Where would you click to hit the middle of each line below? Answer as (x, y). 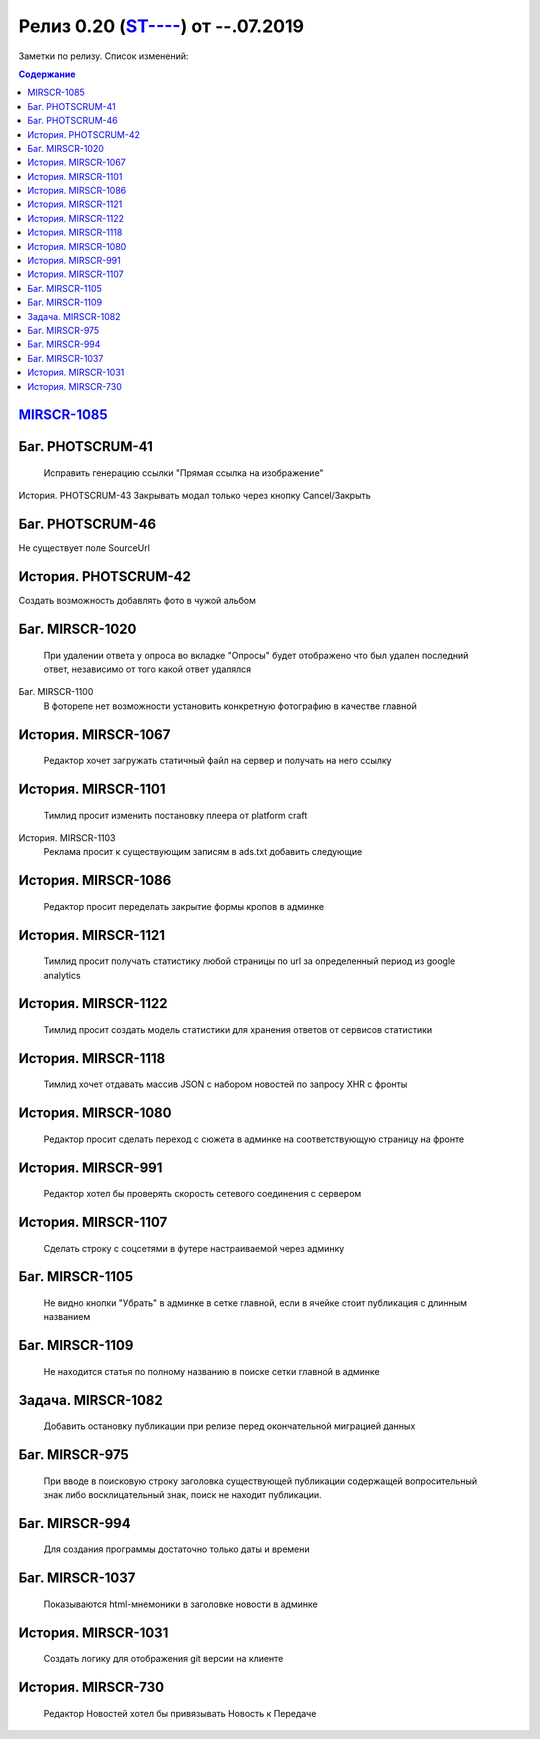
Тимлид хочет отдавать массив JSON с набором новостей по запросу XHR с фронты (225, 1084)
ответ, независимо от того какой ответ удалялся (147, 669)
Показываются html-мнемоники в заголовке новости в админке (181, 1604)
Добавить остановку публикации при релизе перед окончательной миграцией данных (229, 1426)
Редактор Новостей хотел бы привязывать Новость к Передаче (180, 1713)
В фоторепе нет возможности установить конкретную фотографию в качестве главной (230, 706)
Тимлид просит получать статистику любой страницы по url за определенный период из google (249, 961)
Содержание (47, 74)
